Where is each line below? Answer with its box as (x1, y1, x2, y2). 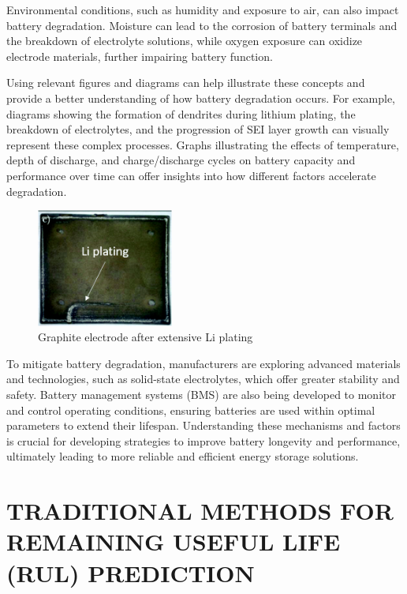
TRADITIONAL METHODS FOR (6, 494, 394, 527)
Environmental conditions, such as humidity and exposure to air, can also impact (6, 2, 399, 17)
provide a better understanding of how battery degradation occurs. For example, (6, 89, 396, 106)
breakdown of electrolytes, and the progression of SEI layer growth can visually (6, 121, 390, 137)
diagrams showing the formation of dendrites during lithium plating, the (6, 105, 356, 122)
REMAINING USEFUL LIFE (6, 525, 341, 558)
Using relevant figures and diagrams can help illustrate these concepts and (6, 74, 365, 91)
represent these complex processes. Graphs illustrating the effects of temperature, (6, 136, 399, 152)
